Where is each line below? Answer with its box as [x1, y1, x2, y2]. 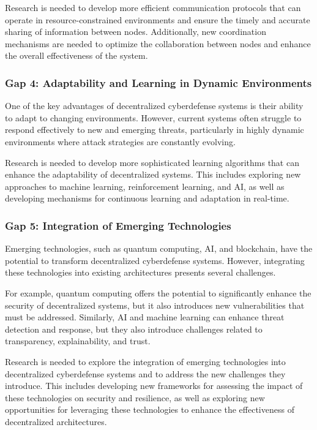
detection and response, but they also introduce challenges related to [5, 322, 263, 335]
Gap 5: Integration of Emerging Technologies [5, 217, 231, 233]
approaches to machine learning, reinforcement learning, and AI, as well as [5, 179, 285, 192]
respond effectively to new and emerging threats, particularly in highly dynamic [5, 123, 304, 136]
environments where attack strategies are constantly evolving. [5, 135, 236, 148]
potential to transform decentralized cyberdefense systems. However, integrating [5, 254, 305, 266]
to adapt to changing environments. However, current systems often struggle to [5, 111, 302, 124]
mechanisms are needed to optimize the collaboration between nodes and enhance [5, 37, 311, 50]
